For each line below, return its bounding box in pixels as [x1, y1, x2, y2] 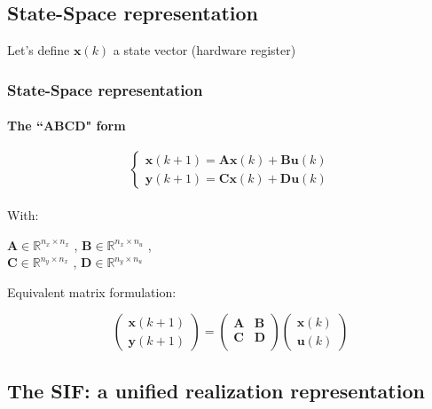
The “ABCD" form [7, 116, 126, 135]
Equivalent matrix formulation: [7, 282, 177, 301]
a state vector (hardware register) [113, 41, 296, 59]
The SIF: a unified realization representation [7, 376, 425, 404]
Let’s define [7, 41, 70, 59]
